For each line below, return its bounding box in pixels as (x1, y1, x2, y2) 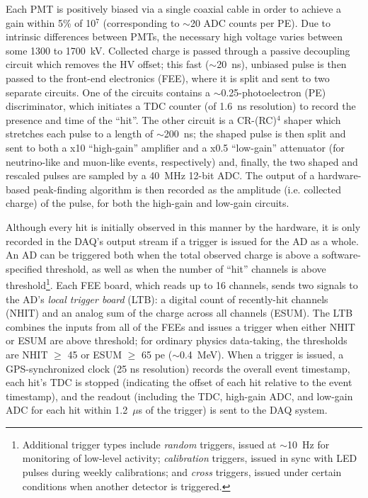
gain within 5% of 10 (6, 15, 96, 30)
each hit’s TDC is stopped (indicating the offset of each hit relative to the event (6, 375, 352, 390)
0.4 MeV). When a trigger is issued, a (179, 346, 344, 361)
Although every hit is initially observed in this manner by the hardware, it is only (6, 219, 361, 234)
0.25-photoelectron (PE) (221, 84, 326, 99)
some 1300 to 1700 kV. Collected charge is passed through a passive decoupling (6, 43, 350, 57)
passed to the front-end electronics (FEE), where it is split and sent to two (6, 70, 330, 85)
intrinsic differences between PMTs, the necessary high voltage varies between (6, 29, 343, 44)
